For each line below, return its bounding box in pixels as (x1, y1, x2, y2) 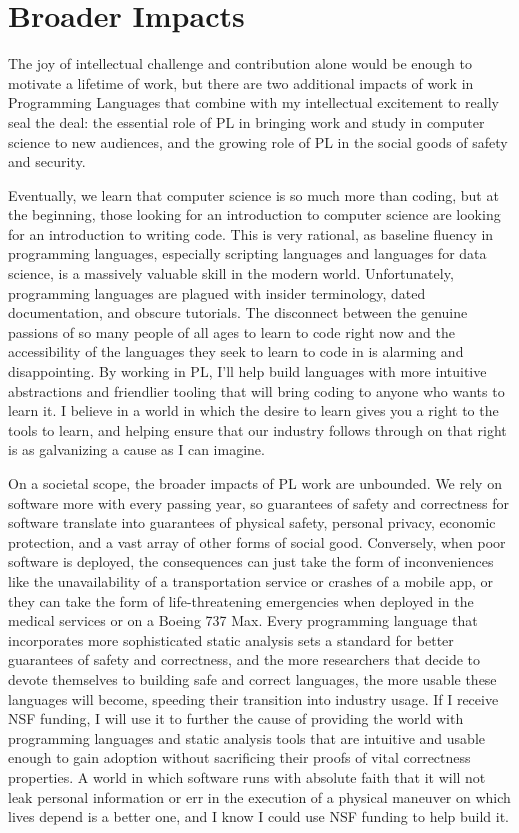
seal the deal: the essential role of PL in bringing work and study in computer (8, 111, 485, 132)
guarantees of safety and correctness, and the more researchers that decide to (8, 649, 481, 670)
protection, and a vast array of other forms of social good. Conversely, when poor (8, 531, 506, 552)
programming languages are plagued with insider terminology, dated (8, 282, 426, 303)
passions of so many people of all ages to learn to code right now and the (8, 321, 455, 342)
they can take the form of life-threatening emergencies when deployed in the (8, 590, 474, 611)
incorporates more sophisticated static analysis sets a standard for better (8, 629, 454, 650)
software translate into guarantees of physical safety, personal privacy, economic (8, 512, 496, 533)
